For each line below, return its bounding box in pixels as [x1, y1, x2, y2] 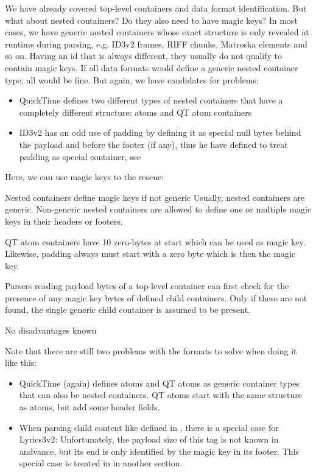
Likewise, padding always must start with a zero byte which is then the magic [5, 247, 295, 260]
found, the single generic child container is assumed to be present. [5, 303, 250, 316]
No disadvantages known [5, 324, 97, 337]
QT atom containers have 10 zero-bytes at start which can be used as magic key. [5, 235, 306, 248]
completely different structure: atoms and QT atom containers [19, 105, 252, 118]
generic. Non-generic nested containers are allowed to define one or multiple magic [5, 203, 312, 215]
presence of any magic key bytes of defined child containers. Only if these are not [5, 291, 307, 304]
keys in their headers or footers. [5, 214, 123, 227]
